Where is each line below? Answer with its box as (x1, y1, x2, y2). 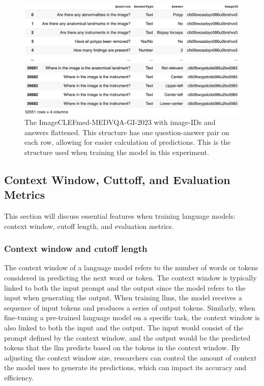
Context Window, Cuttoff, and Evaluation (4, 171, 230, 187)
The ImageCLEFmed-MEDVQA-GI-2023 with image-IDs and (24, 116, 216, 127)
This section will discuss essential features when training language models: (4, 210, 236, 221)
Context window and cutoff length (4, 242, 148, 255)
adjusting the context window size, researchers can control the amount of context (4, 352, 257, 363)
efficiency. (4, 372, 34, 382)
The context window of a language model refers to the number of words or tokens (4, 262, 258, 273)
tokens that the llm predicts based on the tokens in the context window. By (4, 342, 240, 353)
